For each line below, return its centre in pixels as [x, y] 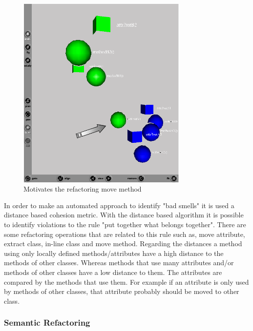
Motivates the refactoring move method [83, 189]
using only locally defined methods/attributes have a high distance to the [114, 253]
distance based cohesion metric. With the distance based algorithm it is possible [124, 215]
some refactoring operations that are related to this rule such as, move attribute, [125, 234]
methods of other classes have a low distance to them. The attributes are [113, 272]
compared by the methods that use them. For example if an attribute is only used [126, 282]
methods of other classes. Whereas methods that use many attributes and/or [119, 263]
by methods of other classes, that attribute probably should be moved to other [122, 291]
